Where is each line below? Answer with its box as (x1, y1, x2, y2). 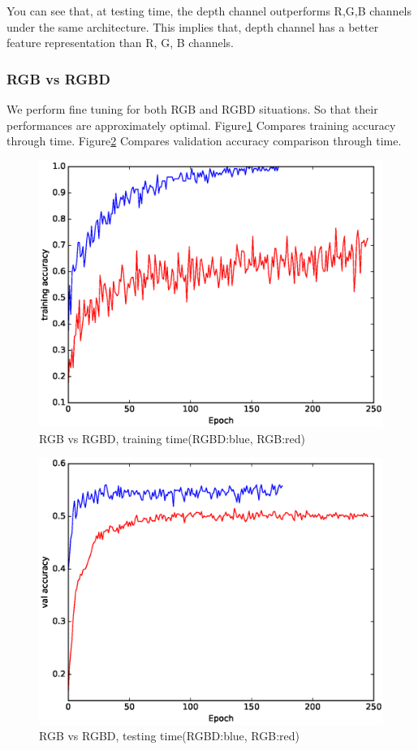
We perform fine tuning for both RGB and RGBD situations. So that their (6, 101, 378, 117)
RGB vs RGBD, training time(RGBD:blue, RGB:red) (39, 429, 305, 446)
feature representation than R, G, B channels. (6, 34, 234, 51)
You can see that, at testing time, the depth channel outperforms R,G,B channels (6, 2, 412, 19)
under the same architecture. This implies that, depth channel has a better (6, 18, 379, 35)
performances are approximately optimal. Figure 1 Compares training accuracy (6, 116, 396, 133)
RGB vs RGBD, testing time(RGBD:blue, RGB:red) (39, 727, 300, 744)
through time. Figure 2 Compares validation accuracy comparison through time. (6, 132, 402, 149)
